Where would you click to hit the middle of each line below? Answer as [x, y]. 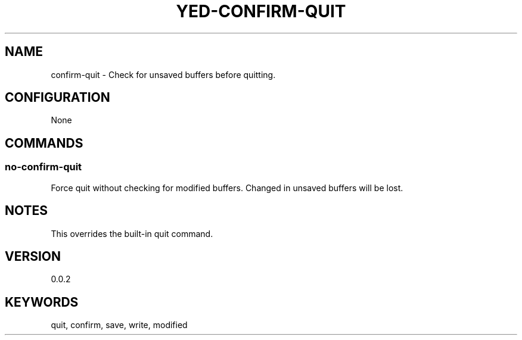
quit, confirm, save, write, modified [119, 325]
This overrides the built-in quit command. [132, 233]
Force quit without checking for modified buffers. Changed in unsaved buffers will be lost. [227, 188]
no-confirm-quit [44, 167]
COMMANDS [44, 143]
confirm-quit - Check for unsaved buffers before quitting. [163, 74]
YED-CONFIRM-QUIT [261, 11]
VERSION [33, 256]
